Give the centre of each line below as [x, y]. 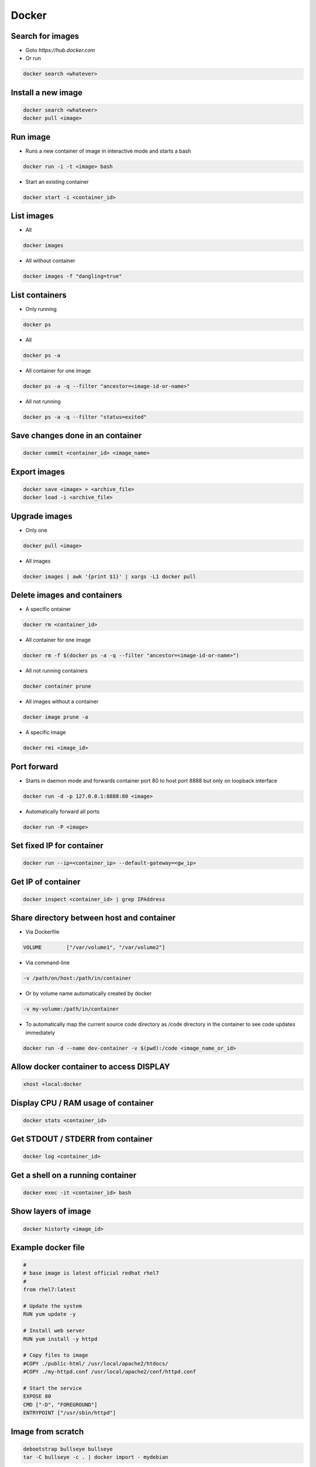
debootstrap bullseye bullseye [68, 1449]
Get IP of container [46, 882]
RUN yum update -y [49, 1314]
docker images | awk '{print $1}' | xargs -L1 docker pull [109, 576]
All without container [50, 261]
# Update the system [52, 1306]
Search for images [45, 36]
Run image [31, 137]
